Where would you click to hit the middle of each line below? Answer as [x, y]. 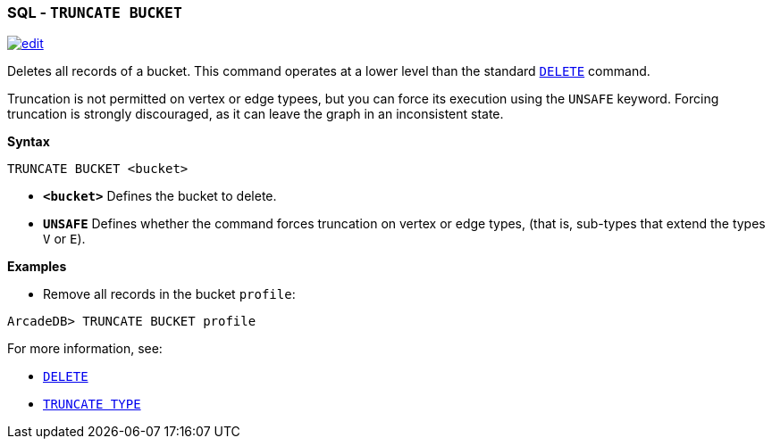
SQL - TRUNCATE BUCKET [95, 12]
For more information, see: [85, 349]
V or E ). [64, 239]
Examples [37, 267]
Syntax [29, 142]
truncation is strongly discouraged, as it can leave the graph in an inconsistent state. [256, 114]
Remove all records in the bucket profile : [169, 294]
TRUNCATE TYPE [92, 405]
